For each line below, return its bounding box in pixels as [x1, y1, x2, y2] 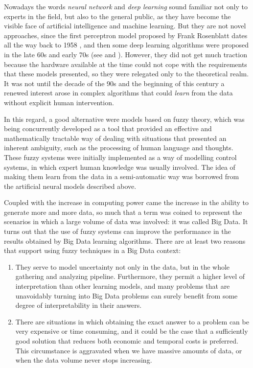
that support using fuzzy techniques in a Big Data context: [4, 245, 181, 255]
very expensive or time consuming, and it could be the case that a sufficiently [15, 326, 248, 336]
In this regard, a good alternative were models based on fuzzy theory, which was [4, 114, 245, 124]
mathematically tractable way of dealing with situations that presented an [4, 133, 227, 143]
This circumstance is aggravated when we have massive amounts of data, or [15, 345, 242, 355]
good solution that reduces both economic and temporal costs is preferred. [15, 336, 238, 345]
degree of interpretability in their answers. [15, 300, 142, 310]
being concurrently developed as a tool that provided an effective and [4, 123, 212, 134]
